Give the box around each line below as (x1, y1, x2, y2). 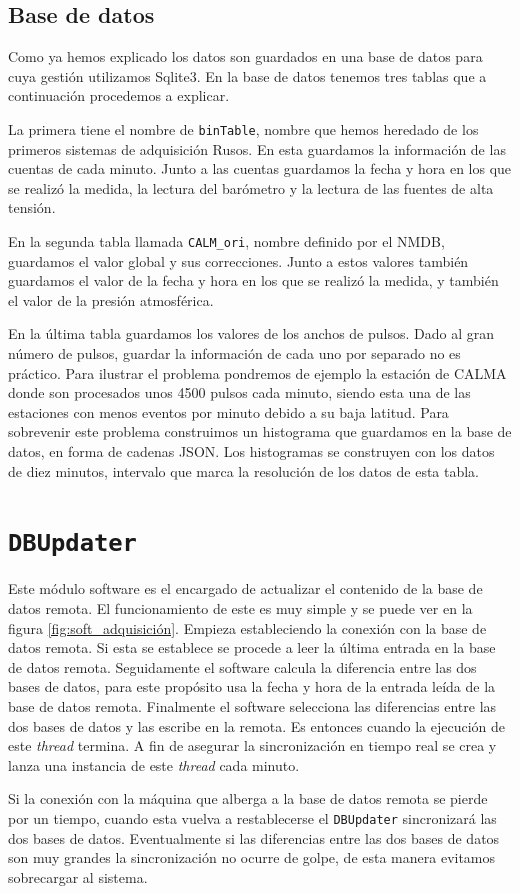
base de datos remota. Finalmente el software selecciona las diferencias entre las (8, 696, 497, 717)
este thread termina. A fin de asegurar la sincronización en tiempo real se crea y (8, 735, 497, 756)
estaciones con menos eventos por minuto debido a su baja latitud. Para (8, 401, 449, 422)
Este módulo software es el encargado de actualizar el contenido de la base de (8, 578, 483, 599)
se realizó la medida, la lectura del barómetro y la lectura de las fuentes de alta (8, 177, 494, 198)
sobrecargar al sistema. (8, 866, 148, 887)
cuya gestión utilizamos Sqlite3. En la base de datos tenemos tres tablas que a (8, 65, 487, 86)
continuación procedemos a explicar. (8, 85, 230, 106)
